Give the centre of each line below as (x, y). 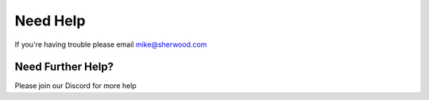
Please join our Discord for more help (75, 86)
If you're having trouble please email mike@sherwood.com (111, 44)
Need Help (50, 21)
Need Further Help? (64, 67)
